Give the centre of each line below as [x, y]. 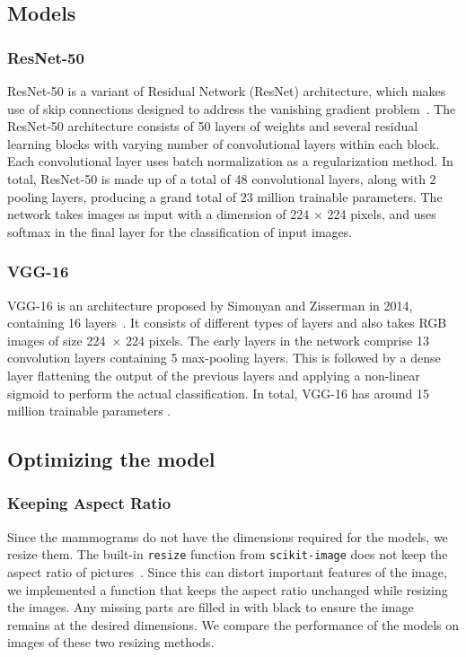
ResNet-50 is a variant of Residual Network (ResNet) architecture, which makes [227, 91]
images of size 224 [57, 340]
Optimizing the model [111, 459]
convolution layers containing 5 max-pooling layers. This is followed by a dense [224, 358]
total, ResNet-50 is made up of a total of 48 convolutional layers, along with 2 [222, 178]
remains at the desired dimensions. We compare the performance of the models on [233, 624]
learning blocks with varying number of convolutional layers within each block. [224, 143]
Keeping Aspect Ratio [89, 503]
